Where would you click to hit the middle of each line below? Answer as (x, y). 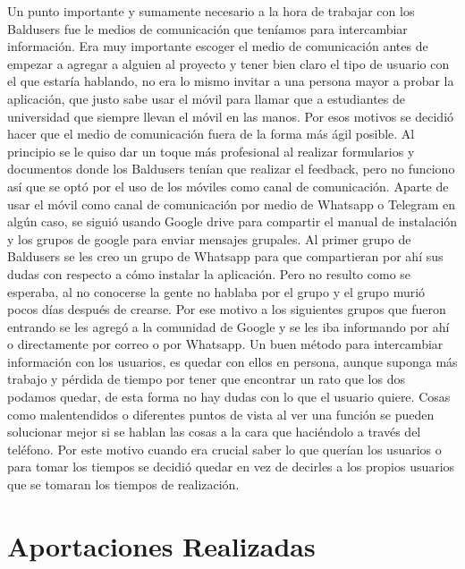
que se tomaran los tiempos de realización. (123, 484)
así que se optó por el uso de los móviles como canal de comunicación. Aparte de (228, 186)
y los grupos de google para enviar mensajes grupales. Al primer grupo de (209, 238)
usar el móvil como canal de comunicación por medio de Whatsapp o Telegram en (232, 204)
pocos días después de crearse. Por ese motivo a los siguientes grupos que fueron (227, 309)
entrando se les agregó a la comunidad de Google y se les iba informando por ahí (228, 326)
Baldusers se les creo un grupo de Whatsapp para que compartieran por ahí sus (225, 256)
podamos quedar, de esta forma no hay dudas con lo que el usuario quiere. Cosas (229, 397)
